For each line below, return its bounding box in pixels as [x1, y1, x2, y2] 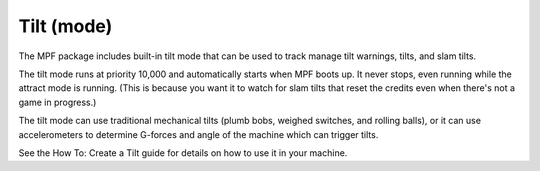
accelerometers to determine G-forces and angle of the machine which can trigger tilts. [18, 128, 379, 140]
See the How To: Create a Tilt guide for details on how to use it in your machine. [18, 146, 348, 159]
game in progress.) [18, 96, 97, 108]
